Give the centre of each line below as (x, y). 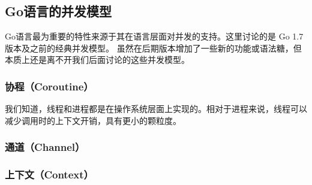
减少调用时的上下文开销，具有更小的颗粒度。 (93, 120)
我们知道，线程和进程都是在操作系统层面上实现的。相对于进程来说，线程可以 (156, 109)
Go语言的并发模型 (58, 11)
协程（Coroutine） (49, 86)
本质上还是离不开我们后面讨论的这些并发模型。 (97, 60)
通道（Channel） (45, 147)
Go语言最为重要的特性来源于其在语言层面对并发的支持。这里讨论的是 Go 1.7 (154, 36)
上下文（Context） (49, 175)
